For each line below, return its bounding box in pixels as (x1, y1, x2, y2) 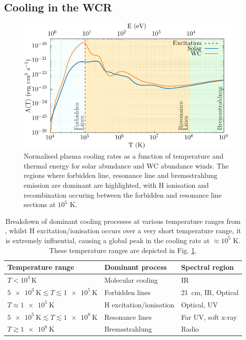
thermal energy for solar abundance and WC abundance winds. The (24, 160, 229, 170)
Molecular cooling (104, 274, 158, 285)
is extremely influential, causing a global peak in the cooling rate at (5, 235, 210, 245)
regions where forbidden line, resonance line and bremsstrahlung (24, 170, 217, 180)
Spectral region (181, 262, 234, 272)
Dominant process (104, 262, 167, 272)
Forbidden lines (104, 287, 151, 297)
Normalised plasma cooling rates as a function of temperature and (24, 151, 224, 161)
